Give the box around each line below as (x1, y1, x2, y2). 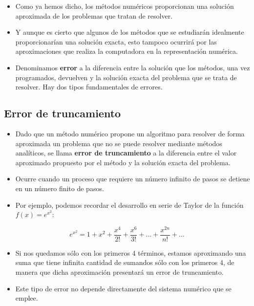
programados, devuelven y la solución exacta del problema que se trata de (15, 72, 237, 82)
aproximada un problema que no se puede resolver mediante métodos (15, 138, 222, 148)
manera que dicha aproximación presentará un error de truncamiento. (15, 267, 224, 277)
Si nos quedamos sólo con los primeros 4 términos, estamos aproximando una (15, 247, 246, 258)
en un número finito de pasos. (15, 183, 104, 193)
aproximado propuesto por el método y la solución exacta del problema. (15, 157, 231, 167)
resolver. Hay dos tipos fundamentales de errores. (15, 82, 163, 92)
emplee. (15, 293, 38, 303)
